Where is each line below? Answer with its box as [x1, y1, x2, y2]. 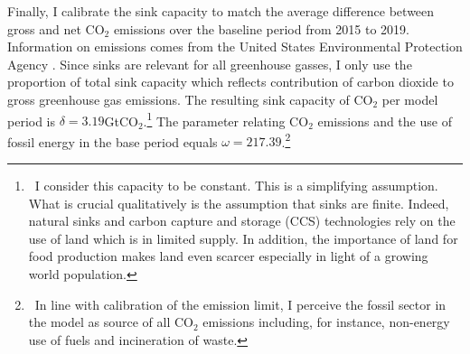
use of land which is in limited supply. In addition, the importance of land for [28, 228, 458, 247]
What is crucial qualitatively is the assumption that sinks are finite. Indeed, [28, 193, 449, 212]
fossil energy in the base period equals [7, 132, 218, 151]
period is [7, 111, 56, 130]
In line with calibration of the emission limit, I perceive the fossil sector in [34, 294, 446, 313]
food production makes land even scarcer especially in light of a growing [28, 247, 428, 265]
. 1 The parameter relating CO [143, 108, 309, 130]
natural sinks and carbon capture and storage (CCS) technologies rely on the [28, 211, 456, 230]
